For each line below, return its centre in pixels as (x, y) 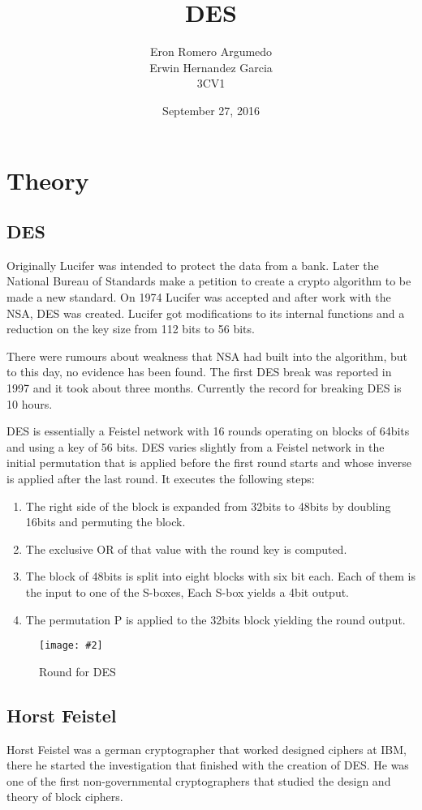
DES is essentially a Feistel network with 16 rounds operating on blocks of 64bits (208, 431)
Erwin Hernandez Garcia (211, 67)
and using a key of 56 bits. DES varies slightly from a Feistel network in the (196, 446)
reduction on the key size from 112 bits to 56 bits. (131, 329)
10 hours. (30, 403)
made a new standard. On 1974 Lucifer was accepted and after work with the (199, 297)
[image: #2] (71, 646)
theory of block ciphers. (65, 797)
